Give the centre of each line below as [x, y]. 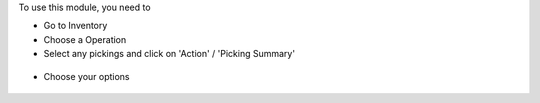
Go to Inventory [75, 26]
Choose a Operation [85, 39]
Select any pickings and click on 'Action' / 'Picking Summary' [169, 54]
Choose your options [86, 76]
